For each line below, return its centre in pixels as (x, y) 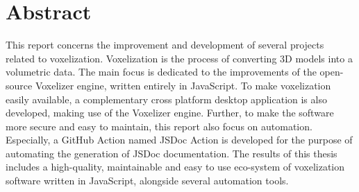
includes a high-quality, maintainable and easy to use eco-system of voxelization (175, 167)
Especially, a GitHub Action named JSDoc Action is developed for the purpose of (179, 140)
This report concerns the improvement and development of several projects (165, 45)
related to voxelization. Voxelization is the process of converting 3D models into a (179, 58)
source (19, 85)
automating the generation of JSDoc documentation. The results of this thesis (172, 153)
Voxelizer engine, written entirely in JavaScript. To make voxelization (183, 85)
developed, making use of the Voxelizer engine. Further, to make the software (170, 113)
